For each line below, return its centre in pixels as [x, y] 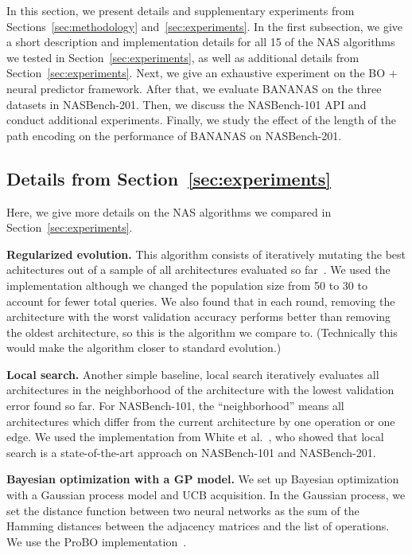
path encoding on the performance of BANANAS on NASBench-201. [174, 135]
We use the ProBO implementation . [97, 541]
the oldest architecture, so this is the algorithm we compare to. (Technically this [202, 332]
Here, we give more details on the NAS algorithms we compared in [169, 211]
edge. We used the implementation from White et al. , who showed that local [195, 437]
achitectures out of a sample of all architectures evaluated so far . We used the [198, 270]
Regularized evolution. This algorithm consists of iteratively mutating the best [206, 254]
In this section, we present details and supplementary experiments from [181, 10]
